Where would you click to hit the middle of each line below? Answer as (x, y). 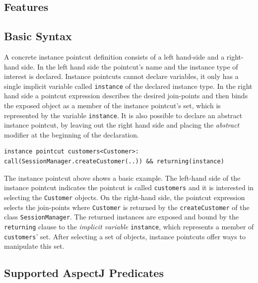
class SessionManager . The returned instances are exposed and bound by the (121, 217)
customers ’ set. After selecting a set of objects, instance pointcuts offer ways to (125, 236)
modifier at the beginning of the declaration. (71, 134)
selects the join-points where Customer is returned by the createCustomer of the (127, 207)
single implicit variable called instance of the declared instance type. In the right (128, 86)
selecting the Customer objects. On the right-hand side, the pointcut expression (125, 197)
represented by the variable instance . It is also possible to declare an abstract (123, 115)
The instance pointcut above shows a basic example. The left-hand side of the (122, 177)
